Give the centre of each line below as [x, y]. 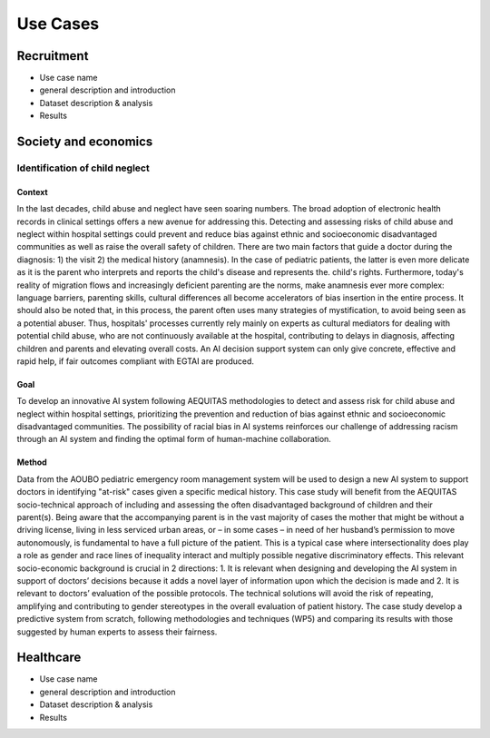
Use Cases [58, 24]
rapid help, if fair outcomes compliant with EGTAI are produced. [135, 361]
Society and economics [85, 142]
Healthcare [49, 658]
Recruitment [53, 56]
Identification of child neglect [83, 168]
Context [33, 192]
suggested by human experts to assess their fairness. [117, 632]
